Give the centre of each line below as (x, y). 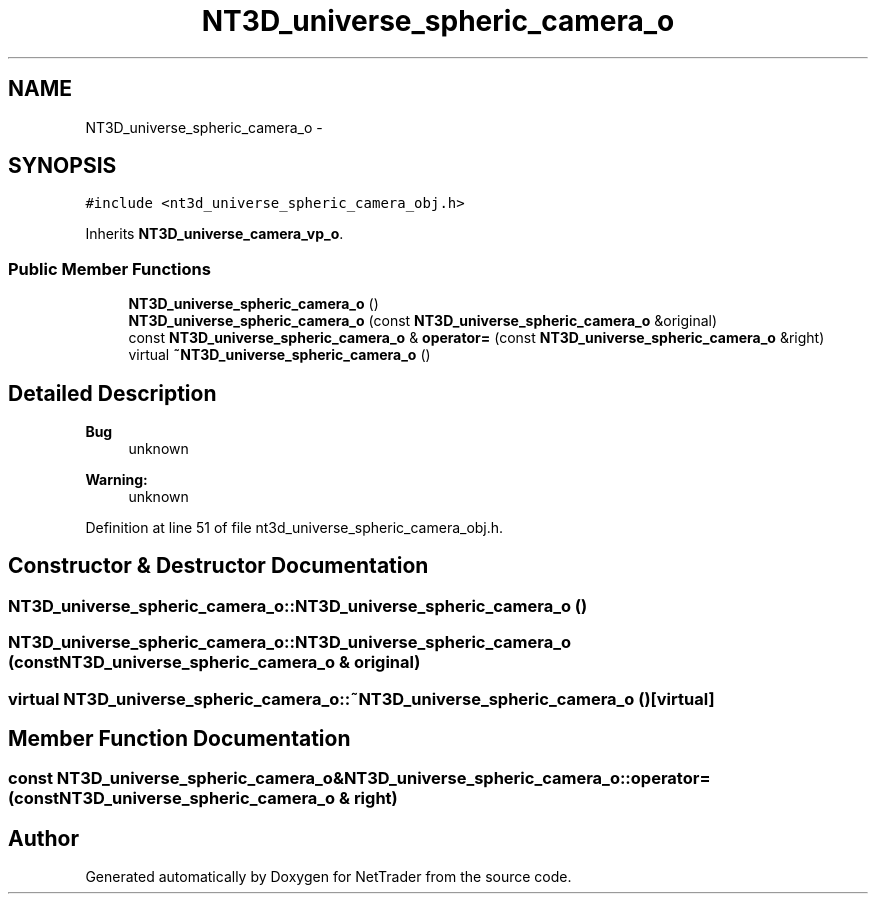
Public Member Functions (109, 268)
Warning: (116, 480)
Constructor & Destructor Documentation (218, 566)
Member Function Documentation (179, 739)
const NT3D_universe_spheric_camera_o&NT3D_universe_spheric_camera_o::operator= (359, 778)
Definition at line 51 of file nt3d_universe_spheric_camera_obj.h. (294, 528)
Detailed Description (112, 393)
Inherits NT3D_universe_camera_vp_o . (214, 234)
